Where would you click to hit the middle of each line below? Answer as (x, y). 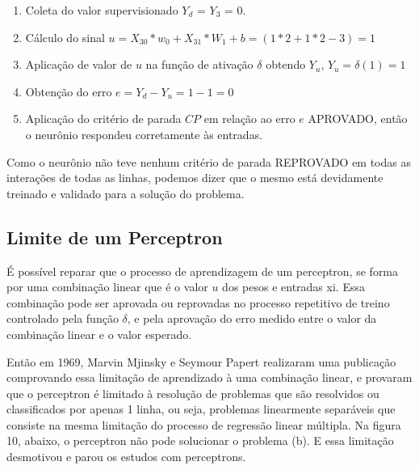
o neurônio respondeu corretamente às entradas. (144, 134)
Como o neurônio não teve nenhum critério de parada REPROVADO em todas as (209, 161)
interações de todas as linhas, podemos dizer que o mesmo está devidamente (195, 178)
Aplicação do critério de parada (103, 119)
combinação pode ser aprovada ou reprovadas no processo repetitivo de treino (198, 302)
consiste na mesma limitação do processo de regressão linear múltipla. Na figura (204, 424)
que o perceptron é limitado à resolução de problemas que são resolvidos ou (193, 393)
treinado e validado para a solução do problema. (126, 193)
